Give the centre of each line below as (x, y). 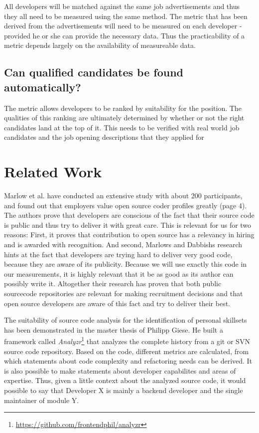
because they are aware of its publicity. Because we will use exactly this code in (126, 264)
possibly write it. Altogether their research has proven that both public (113, 283)
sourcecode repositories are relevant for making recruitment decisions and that (124, 293)
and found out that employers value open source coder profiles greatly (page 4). (126, 205)
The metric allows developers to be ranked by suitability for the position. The (123, 108)
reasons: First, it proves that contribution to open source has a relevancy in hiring (129, 234)
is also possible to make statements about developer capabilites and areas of (120, 370)
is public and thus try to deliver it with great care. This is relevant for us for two (128, 224)
